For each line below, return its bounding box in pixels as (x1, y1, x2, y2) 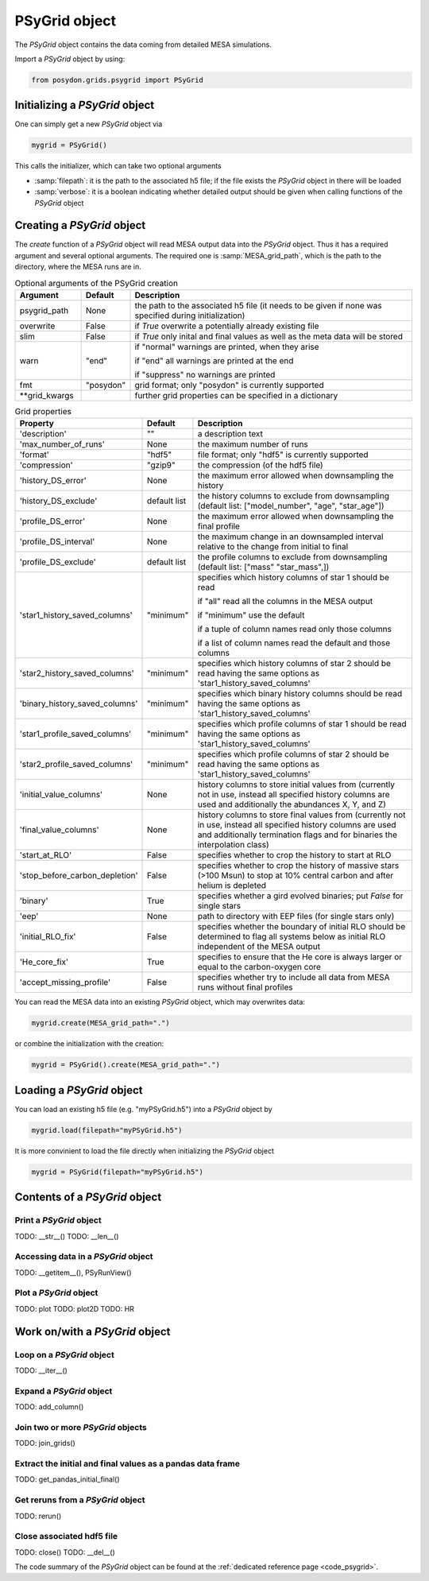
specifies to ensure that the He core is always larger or (197, 951, 403, 963)
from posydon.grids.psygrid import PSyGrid (31, 76, 204, 84)
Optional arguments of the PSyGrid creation (14, 277, 179, 289)
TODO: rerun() (14, 1511, 62, 1521)
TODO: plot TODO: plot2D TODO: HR (14, 1304, 135, 1313)
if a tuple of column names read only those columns (197, 624, 392, 635)
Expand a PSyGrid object (14, 1385, 113, 1397)
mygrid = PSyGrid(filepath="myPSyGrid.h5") (31, 1167, 204, 1176)
